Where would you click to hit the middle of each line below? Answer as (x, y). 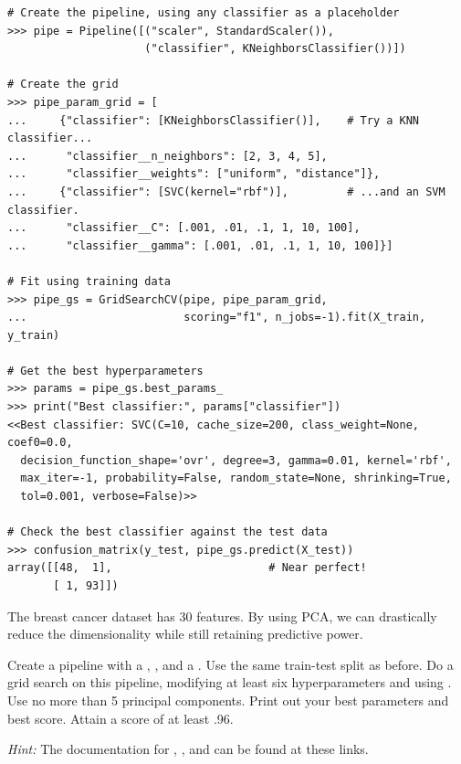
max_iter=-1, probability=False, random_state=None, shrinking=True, (236, 478)
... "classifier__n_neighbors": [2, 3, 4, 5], (168, 156)
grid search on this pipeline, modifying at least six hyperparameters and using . (230, 682)
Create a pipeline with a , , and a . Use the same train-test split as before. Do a (230, 664)
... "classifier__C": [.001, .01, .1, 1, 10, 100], (184, 228)
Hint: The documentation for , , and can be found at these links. (188, 749)
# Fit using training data (89, 281)
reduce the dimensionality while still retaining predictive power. (185, 634)
